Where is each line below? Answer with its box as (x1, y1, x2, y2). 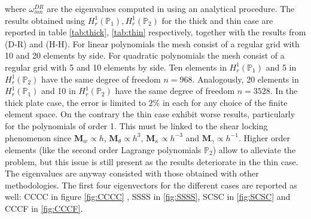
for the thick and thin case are (161, 14, 273, 26)
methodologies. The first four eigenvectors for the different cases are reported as (5, 178, 297, 191)
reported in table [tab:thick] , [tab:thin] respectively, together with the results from (5, 26, 306, 38)
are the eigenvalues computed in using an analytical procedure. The (47, 2, 295, 14)
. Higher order (238, 131, 290, 144)
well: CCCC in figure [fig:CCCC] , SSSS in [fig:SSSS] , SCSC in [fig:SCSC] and (5, 190, 291, 203)
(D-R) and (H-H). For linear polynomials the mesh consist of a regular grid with (5, 37, 300, 50)
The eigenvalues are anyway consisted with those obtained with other (5, 167, 259, 180)
